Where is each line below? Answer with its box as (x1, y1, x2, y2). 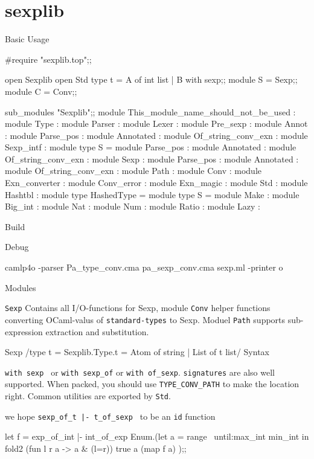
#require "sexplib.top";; (5, 53, 92, 65)
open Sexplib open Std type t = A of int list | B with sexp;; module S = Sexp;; (5, 73, 298, 86)
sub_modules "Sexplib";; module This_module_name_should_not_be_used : (5, 105, 296, 118)
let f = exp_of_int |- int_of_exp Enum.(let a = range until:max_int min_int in (5, 430, 309, 443)
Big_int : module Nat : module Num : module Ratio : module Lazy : (5, 200, 260, 213)
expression (5, 325, 43, 338)
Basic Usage (5, 33, 50, 45)
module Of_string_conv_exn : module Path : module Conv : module (5, 164, 262, 177)
